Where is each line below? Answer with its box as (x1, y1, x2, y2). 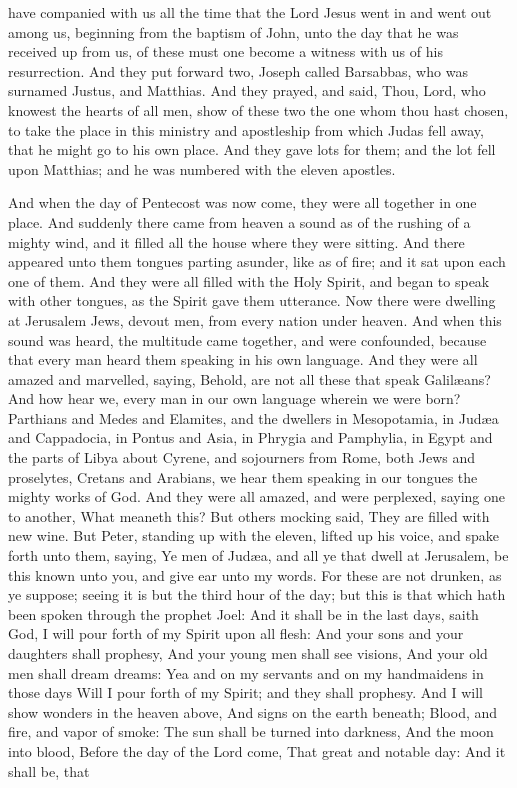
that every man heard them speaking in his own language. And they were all (8, 349, 478, 370)
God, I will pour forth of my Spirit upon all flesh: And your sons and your (8, 623, 464, 644)
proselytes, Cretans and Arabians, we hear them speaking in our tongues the (8, 466, 478, 487)
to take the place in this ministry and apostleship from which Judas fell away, (8, 119, 484, 140)
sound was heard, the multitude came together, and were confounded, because (8, 329, 487, 350)
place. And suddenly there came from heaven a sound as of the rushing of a (8, 211, 471, 232)
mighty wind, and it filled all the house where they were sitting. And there (8, 231, 465, 252)
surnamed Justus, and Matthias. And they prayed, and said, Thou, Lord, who (8, 80, 486, 101)
